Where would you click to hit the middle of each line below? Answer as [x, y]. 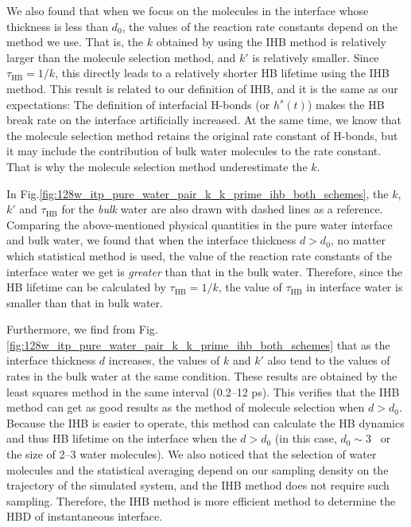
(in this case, [306, 438]
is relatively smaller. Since [316, 57]
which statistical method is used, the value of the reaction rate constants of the [200, 255]
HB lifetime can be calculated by [86, 287]
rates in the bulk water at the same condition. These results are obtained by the [202, 376]
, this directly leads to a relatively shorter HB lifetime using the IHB [222, 73]
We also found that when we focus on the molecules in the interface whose [188, 10]
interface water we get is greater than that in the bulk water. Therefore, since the [204, 271]
